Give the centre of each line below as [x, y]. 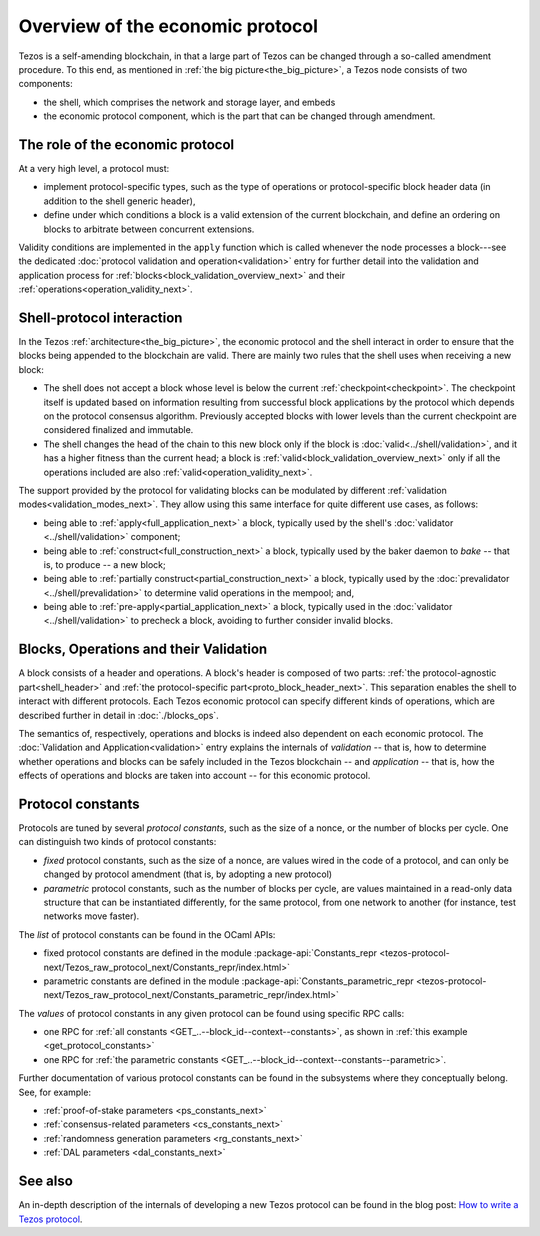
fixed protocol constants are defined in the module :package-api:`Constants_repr [210, 953]
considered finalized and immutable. [118, 430]
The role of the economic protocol [126, 144]
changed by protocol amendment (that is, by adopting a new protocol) [188, 874]
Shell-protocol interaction [100, 317]
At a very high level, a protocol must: [94, 169]
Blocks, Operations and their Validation [143, 649]
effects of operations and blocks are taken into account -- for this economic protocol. [194, 776]
